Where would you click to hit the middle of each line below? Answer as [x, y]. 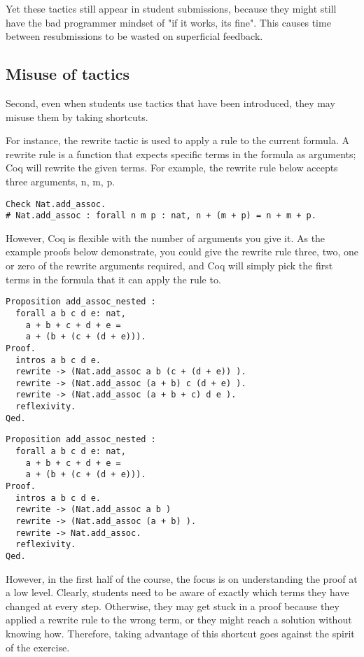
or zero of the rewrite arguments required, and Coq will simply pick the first [169, 266]
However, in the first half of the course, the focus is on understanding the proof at [182, 578]
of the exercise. [38, 647]
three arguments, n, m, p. [61, 181]
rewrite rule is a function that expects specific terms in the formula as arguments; [181, 154]
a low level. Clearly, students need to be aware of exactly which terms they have [177, 592]
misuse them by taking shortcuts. [77, 116]
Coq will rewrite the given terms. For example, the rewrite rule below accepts [172, 168]
